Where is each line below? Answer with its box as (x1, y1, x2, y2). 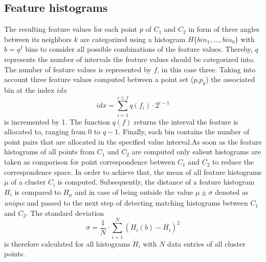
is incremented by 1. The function (4, 116, 110, 127)
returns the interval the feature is (134, 116, 238, 127)
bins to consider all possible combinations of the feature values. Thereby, (25, 44, 253, 54)
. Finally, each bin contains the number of (118, 126, 250, 137)
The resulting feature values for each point (4, 24, 138, 34)
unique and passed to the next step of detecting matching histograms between (4, 197, 248, 208)
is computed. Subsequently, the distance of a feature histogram (57, 176, 255, 187)
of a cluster (11, 176, 46, 187)
